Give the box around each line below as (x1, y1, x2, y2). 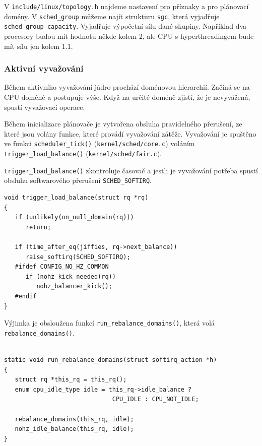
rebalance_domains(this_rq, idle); (15, 415, 134, 423)
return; (25, 223, 51, 231)
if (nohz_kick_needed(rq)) (25, 273, 116, 280)
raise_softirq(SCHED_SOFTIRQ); (25, 253, 130, 261)
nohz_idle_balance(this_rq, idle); (15, 425, 134, 433)
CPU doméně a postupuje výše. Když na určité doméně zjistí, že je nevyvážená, (4, 91, 250, 102)
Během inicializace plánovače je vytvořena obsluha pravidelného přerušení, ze (4, 118, 242, 129)
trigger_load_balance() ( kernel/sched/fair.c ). (4, 148, 162, 158)
